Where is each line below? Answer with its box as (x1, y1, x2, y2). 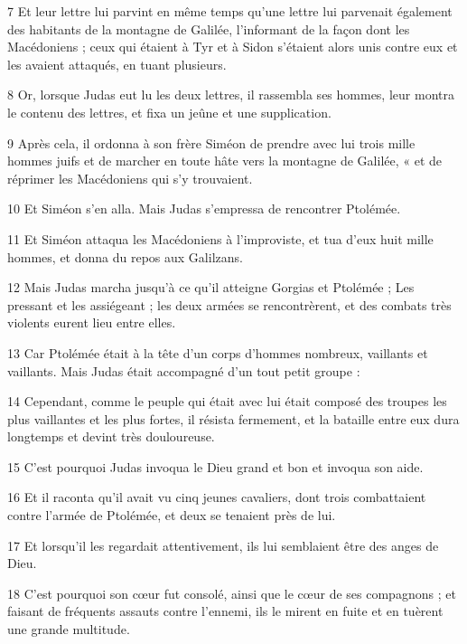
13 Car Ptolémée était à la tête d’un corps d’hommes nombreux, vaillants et (7, 343, 428, 362)
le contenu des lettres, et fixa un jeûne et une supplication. (7, 102, 332, 121)
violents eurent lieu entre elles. (7, 313, 176, 332)
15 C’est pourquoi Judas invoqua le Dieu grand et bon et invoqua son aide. (7, 457, 424, 476)
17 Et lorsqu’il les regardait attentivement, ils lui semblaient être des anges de (7, 535, 439, 554)
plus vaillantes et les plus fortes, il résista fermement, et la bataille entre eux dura (7, 409, 460, 428)
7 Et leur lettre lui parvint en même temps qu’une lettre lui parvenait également (7, 2, 453, 20)
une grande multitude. (7, 620, 130, 639)
